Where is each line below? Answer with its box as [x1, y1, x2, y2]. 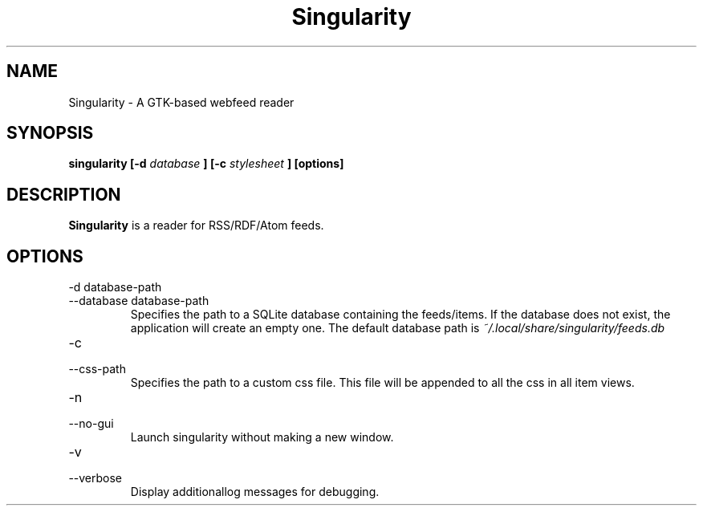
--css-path [68, 362, 126, 376]
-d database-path [68, 280, 162, 295]
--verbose [68, 471, 123, 486]
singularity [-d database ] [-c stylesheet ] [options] [68, 156, 344, 171]
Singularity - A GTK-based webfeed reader [68, 95, 295, 109]
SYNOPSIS [6, 123, 94, 144]
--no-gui [68, 417, 114, 431]
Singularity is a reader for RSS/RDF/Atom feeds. [68, 218, 324, 233]
